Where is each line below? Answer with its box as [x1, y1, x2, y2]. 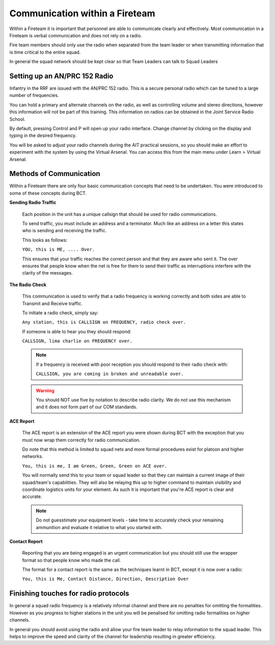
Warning [36, 387, 54, 393]
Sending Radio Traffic [9, 200, 57, 206]
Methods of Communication [9, 169, 100, 178]
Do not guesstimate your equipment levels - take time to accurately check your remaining [36, 517, 224, 523]
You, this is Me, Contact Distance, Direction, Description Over [22, 576, 189, 582]
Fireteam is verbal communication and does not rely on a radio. [9, 32, 142, 38]
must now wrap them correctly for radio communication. [22, 437, 141, 443]
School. [9, 116, 25, 122]
